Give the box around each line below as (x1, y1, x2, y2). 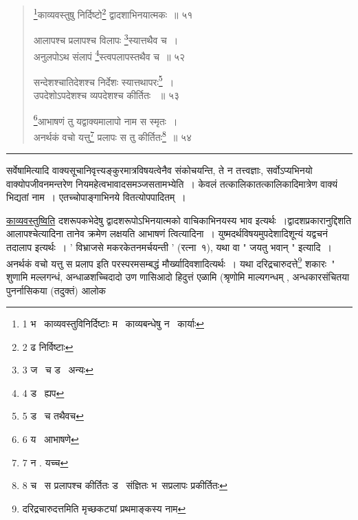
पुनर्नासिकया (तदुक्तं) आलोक (6, 283, 107, 297)
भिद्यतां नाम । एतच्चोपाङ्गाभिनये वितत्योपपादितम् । (6, 190, 186, 204)
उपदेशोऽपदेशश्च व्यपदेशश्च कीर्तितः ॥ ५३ (33, 88, 180, 102)
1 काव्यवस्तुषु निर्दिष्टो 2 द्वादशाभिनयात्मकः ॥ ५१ (33, 6, 193, 21)
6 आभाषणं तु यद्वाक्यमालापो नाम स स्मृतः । (33, 111, 178, 128)
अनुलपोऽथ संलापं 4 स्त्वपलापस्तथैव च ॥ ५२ (33, 47, 186, 63)
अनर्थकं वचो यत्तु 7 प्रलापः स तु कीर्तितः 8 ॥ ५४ (33, 127, 192, 144)
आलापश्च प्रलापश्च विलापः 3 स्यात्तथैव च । (33, 31, 179, 47)
